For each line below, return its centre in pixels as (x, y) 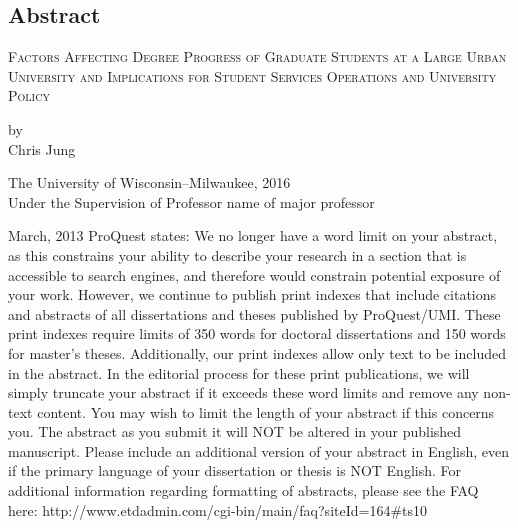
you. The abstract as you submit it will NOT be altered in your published (235, 431)
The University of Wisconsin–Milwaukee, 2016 (149, 182)
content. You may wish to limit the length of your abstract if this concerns (266, 411)
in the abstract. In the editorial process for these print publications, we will (239, 372)
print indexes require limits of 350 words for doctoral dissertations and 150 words (257, 333)
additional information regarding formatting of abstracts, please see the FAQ (243, 490)
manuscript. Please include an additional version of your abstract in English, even (259, 450)
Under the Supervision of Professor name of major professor (191, 201)
